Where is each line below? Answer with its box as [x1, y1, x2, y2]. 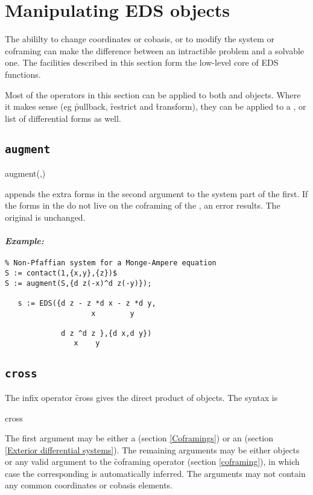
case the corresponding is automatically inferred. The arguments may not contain [5, 467, 306, 479]
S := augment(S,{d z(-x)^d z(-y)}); [5, 279, 152, 288]
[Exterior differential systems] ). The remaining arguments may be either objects [5, 443, 300, 456]
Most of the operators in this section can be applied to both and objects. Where [5, 88, 301, 101]
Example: [5, 235, 44, 247]
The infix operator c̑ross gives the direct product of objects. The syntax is [5, 391, 278, 403]
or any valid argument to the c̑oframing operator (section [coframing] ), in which [5, 455, 300, 468]
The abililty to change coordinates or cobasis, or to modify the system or [5, 33, 274, 45]
